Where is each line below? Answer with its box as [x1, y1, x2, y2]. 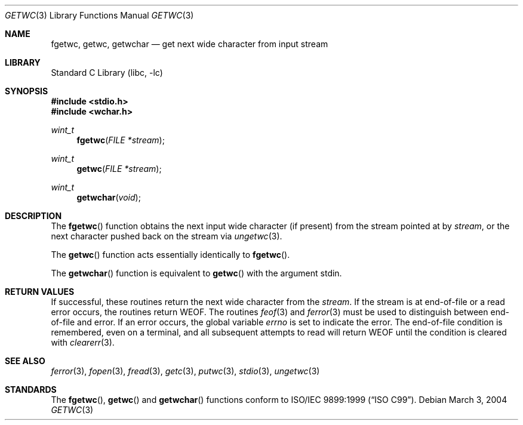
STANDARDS [5, 384, 57, 395]
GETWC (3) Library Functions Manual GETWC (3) [5, 10, 194, 20]
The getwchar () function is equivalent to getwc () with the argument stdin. [51, 268, 342, 278]
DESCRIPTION [5, 211, 62, 221]
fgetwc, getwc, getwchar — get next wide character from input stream [51, 39, 328, 49]
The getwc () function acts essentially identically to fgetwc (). [51, 250, 290, 260]
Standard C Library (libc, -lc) [51, 67, 163, 78]
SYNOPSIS [5, 86, 48, 96]
